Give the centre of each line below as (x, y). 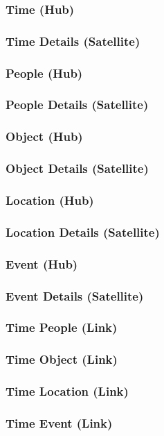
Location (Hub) (50, 200)
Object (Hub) (44, 136)
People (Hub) (44, 73)
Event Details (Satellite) (75, 295)
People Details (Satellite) (77, 104)
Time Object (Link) (62, 359)
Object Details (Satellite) (77, 168)
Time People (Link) (62, 327)
